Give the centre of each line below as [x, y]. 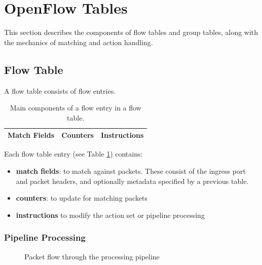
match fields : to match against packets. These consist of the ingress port [131, 171]
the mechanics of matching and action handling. [79, 42]
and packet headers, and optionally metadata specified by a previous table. [132, 181]
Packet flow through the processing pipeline [92, 256]
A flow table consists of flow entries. [60, 90]
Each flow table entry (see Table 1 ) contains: [73, 154]
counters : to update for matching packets [82, 198]
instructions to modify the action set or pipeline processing [110, 215]
